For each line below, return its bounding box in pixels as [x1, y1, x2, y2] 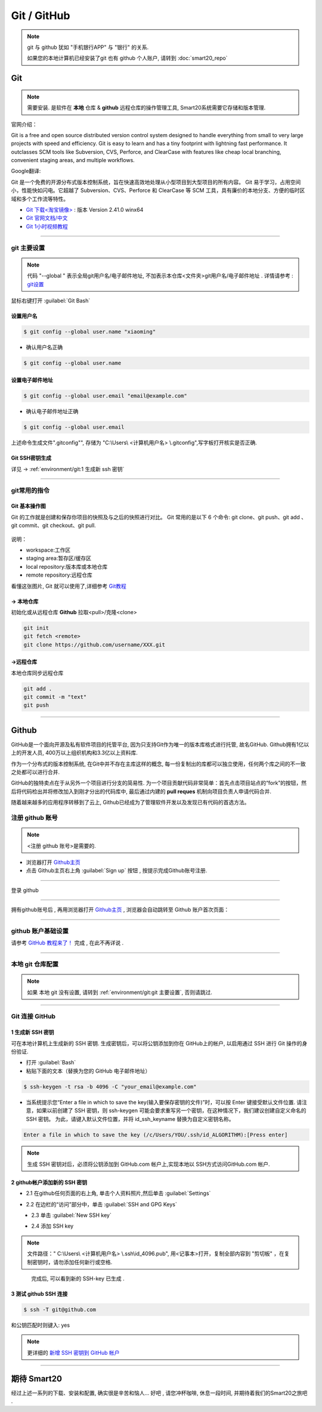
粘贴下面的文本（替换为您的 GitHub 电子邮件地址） [26, 1067, 151, 1075]
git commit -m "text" [23, 693, 87, 701]
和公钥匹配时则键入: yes [11, 1321, 70, 1329]
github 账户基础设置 [11, 927, 69, 935]
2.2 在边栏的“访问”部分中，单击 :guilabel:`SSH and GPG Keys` [26, 1200, 177, 1207]
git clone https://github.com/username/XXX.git [23, 641, 165, 648]
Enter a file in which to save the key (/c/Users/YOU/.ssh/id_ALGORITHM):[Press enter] [23, 1131, 288, 1138]
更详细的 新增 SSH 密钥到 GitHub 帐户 [27, 1349, 120, 1356]
